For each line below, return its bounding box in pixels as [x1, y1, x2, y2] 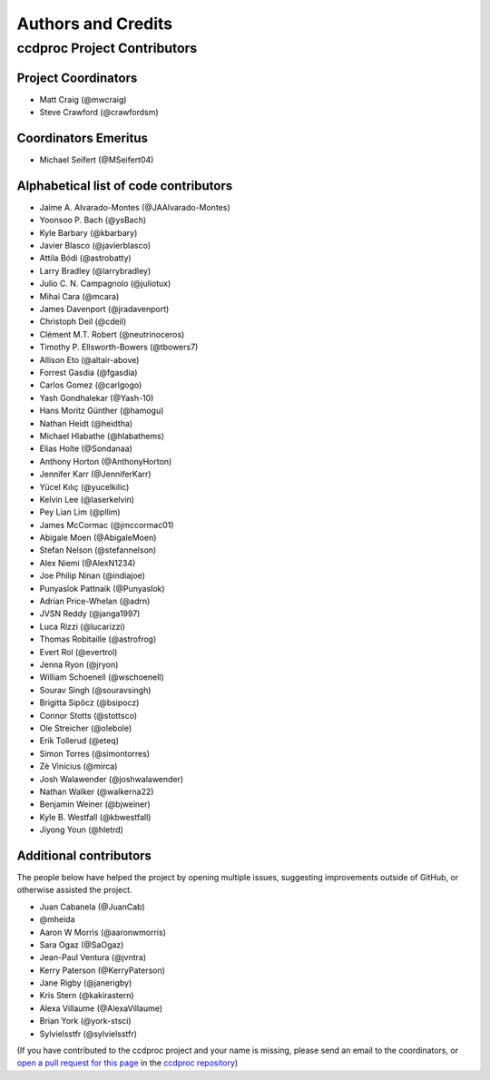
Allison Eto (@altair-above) [39, 354, 140, 365]
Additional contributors [16, 848, 152, 863]
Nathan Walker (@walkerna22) [39, 786, 154, 797]
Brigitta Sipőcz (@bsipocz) [39, 697, 140, 708]
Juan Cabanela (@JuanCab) [39, 901, 145, 912]
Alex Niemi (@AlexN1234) [39, 557, 136, 568]
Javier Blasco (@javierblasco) [39, 241, 152, 251]
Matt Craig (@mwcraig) [39, 93, 127, 104]
